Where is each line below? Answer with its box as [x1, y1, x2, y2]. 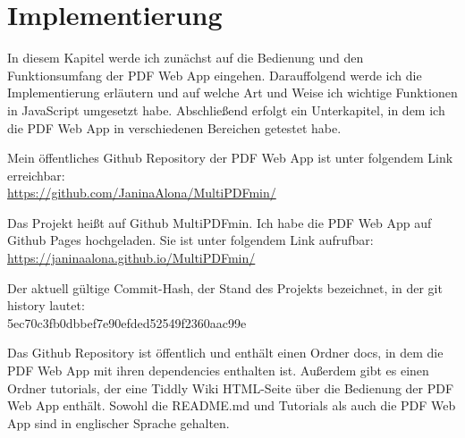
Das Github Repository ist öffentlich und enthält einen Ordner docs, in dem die [7, 343, 444, 362]
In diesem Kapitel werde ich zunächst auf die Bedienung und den [7, 48, 364, 67]
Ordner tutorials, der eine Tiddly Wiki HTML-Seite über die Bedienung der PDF [7, 378, 454, 397]
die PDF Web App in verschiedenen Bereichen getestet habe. [7, 118, 342, 137]
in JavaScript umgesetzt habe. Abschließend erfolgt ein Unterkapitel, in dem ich [7, 100, 445, 119]
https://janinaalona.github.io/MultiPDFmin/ [7, 248, 256, 267]
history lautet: [7, 296, 85, 315]
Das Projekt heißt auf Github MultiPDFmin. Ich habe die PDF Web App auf [7, 213, 432, 232]
